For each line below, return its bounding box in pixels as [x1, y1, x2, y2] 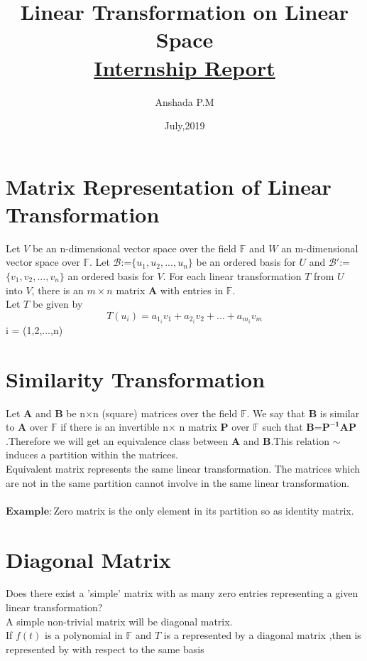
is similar [319, 405, 360, 420]
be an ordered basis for [196, 254, 296, 269]
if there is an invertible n [60, 419, 168, 434]
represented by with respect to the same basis [6, 641, 204, 656]
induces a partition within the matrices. [6, 447, 178, 462]
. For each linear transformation [163, 269, 302, 283]
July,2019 [164, 118, 205, 133]
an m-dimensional [281, 240, 358, 255]
